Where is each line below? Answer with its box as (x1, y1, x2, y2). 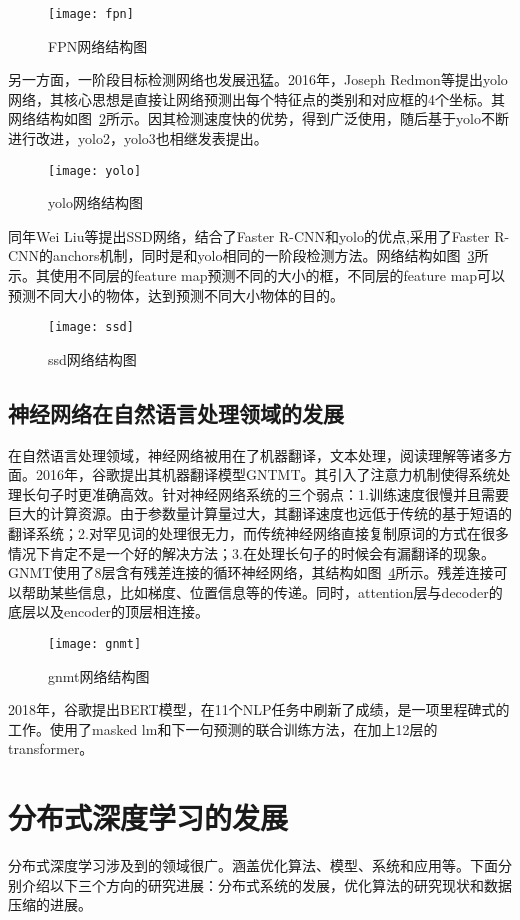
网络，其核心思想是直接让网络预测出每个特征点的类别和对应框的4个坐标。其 (8, 88, 505, 109)
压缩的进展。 (8, 894, 92, 915)
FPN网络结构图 (48, 35, 148, 56)
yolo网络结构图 (48, 192, 143, 213)
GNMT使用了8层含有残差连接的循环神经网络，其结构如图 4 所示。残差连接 (8, 562, 494, 583)
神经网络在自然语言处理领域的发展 (8, 397, 344, 428)
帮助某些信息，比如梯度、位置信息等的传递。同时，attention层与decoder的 (21, 581, 503, 602)
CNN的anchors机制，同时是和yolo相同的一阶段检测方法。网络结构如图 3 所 (8, 245, 489, 266)
